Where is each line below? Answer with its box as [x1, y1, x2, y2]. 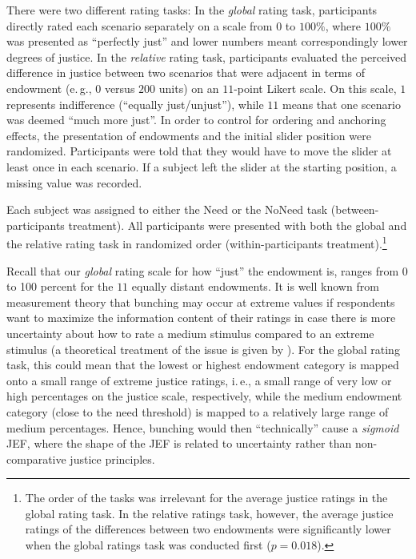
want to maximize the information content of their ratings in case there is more [6, 309, 396, 326]
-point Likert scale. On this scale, [234, 79, 397, 96]
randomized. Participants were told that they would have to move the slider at [6, 143, 392, 159]
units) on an [158, 79, 219, 96]
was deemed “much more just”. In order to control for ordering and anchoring [6, 111, 386, 128]
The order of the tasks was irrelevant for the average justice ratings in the [25, 489, 388, 506]
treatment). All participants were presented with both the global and [68, 216, 407, 233]
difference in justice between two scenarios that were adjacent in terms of [6, 64, 365, 81]
